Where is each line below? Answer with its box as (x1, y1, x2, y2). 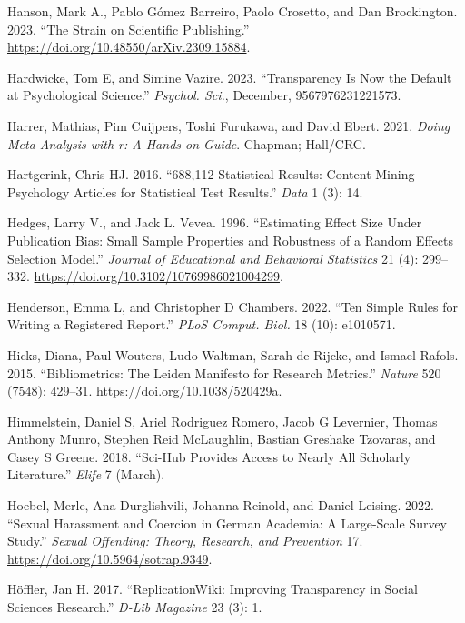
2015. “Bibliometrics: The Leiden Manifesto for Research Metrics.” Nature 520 (7, 363, 441, 382)
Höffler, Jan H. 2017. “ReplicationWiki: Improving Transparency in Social (7, 579, 418, 598)
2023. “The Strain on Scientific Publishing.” (7, 19, 250, 38)
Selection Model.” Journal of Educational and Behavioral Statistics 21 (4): (7, 248, 419, 267)
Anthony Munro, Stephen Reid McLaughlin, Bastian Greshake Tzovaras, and (7, 429, 436, 448)
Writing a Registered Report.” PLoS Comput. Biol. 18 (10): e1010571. (7, 315, 396, 334)
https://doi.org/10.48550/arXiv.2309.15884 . (7, 37, 251, 56)
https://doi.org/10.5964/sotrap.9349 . (7, 548, 213, 568)
